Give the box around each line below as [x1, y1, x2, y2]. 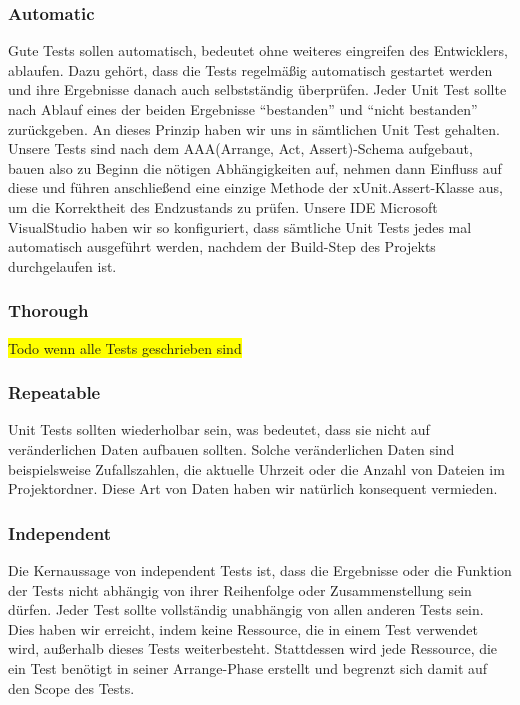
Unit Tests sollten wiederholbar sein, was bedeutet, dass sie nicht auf [8, 419, 430, 440]
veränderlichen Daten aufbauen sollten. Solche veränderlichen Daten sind [8, 438, 455, 459]
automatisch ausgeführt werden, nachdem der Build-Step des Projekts [8, 236, 436, 257]
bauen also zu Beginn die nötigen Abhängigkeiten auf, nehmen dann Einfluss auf [8, 157, 502, 178]
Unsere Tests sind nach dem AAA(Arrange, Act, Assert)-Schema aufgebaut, [8, 138, 473, 159]
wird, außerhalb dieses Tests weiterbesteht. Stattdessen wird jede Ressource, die [8, 638, 498, 659]
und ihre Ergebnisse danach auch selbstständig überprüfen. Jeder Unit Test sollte [8, 79, 507, 100]
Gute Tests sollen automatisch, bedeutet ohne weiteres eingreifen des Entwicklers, [8, 40, 508, 61]
